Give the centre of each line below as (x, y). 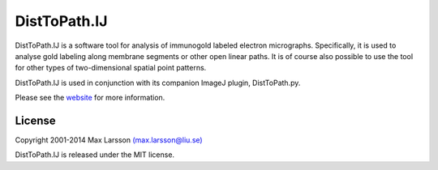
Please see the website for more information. (90, 98)
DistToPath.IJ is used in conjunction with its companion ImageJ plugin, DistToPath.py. (158, 83)
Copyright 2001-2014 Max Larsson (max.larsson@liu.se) (109, 140)
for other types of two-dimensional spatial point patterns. (111, 68)
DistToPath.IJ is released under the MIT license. (94, 155)
